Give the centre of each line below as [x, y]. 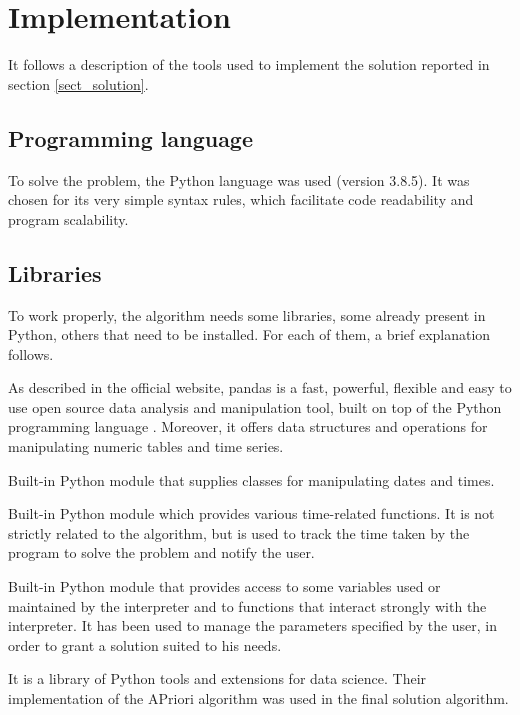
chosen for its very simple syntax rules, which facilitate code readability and [241, 199]
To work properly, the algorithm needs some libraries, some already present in [247, 314]
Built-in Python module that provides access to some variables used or [224, 586]
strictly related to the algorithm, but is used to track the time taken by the [239, 532]
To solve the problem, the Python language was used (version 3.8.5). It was [239, 179]
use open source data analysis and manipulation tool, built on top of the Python [255, 406]
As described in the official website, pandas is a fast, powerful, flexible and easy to [260, 387]
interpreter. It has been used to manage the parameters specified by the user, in [253, 625]
